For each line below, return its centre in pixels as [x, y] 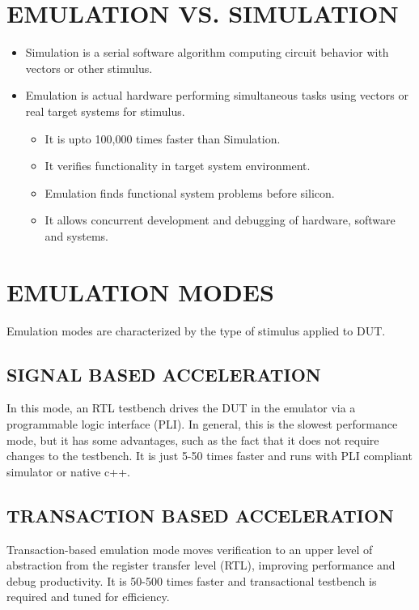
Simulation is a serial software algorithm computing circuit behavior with [207, 52]
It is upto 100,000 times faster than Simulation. [163, 138]
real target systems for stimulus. [105, 111]
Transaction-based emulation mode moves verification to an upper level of [190, 549]
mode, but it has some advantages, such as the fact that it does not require [193, 439]
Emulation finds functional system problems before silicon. [190, 192]
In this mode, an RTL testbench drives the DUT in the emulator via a [181, 408]
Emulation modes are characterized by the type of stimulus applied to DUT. [196, 330]
